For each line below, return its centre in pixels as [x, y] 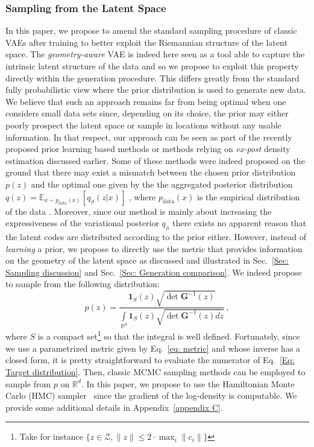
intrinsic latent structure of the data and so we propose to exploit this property [152, 66]
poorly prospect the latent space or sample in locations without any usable [143, 125]
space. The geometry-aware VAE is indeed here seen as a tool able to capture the [155, 54]
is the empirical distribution [249, 196]
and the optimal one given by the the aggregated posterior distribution [162, 184]
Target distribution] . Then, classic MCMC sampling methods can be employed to [155, 371]
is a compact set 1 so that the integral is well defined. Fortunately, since [169, 335]
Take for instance [51, 436]
